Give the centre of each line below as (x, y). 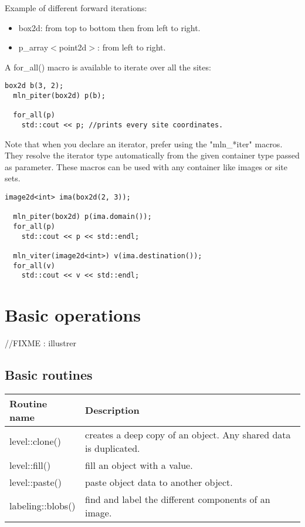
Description (112, 410)
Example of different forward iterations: (76, 8)
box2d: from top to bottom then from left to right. (109, 27)
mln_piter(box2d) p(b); (59, 96)
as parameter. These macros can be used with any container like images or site (146, 166)
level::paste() (35, 482)
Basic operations (73, 315)
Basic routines (49, 375)
